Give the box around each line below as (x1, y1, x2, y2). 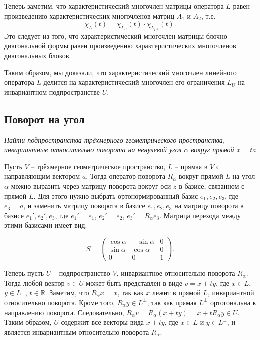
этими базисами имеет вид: (4, 220, 87, 230)
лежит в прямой (152, 287, 201, 298)
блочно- (206, 30, 230, 41)
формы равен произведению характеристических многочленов (48, 40, 236, 51)
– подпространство (53, 268, 110, 278)
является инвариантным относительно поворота (4, 326, 149, 337)
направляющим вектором (4, 171, 80, 181)
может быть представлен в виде (86, 277, 182, 288)
